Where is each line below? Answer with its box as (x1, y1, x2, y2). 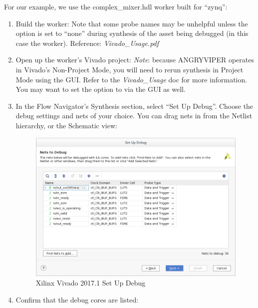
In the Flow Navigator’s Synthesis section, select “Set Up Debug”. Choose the (15, 100, 254, 111)
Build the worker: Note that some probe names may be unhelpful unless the (15, 18, 248, 28)
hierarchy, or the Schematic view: (15, 120, 117, 130)
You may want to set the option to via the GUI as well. (15, 84, 186, 94)
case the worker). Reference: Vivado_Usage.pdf (15, 37, 159, 48)
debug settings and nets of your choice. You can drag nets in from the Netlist (15, 110, 253, 121)
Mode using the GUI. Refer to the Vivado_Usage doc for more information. (15, 74, 248, 84)
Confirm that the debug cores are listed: (15, 294, 139, 305)
